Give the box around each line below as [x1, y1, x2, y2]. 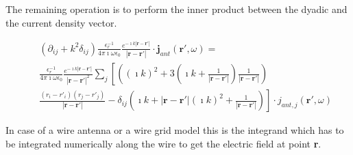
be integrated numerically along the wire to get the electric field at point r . [5, 136, 321, 150]
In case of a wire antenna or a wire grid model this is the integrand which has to [5, 123, 344, 137]
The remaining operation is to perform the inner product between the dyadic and [5, 2, 348, 16]
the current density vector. [5, 15, 117, 29]
